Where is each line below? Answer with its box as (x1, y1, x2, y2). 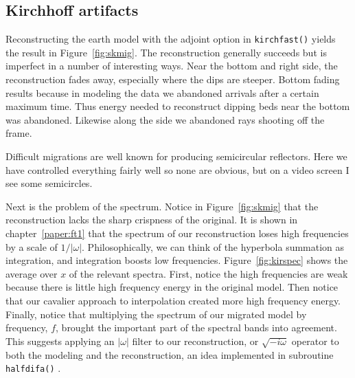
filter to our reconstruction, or (132, 333, 259, 348)
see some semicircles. (5, 176, 93, 190)
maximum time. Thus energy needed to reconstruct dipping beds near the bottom (5, 99, 350, 113)
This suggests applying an (5, 333, 115, 348)
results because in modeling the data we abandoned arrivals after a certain (5, 85, 319, 100)
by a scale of (5, 239, 58, 254)
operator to (291, 333, 339, 348)
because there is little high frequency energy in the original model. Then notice (5, 280, 339, 294)
